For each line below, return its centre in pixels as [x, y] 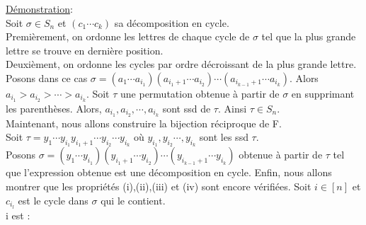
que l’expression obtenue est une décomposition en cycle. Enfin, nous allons [169, 172]
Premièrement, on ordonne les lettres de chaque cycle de [128, 36]
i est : [18, 215]
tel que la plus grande [309, 36]
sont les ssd [224, 137]
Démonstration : [39, 8]
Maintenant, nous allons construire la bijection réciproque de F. [144, 123]
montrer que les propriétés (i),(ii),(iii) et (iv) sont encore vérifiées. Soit [159, 186]
